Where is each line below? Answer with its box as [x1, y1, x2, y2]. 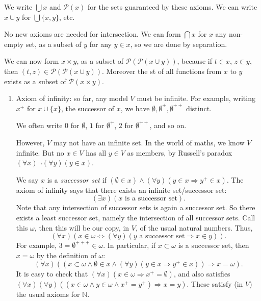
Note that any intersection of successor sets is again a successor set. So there [16, 202, 255, 213]
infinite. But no [16, 147, 64, 158]
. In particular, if [103, 240, 155, 250]
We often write [16, 120, 63, 131]
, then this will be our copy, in [34, 222, 129, 233]
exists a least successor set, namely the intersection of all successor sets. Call [16, 212, 255, 222]
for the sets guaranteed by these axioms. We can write [88, 2, 257, 12]
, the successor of [61, 103, 114, 113]
